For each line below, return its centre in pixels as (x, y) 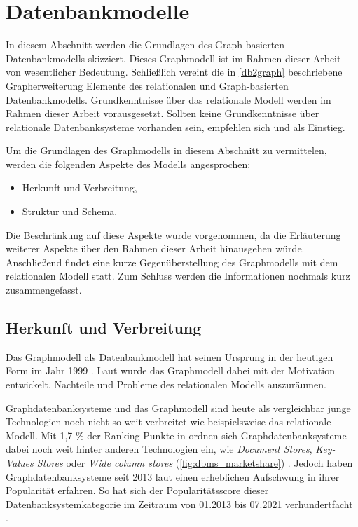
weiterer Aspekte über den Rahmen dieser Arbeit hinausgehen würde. (155, 248)
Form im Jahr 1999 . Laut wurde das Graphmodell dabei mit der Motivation (171, 370)
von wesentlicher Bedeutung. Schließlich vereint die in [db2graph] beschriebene (174, 72)
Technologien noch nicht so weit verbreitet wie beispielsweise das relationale (168, 422)
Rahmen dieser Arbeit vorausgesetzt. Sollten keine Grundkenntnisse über (163, 113)
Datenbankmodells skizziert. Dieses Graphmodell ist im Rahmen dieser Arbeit (173, 58)
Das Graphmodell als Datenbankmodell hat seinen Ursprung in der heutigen (170, 356)
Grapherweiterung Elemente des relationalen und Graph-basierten (147, 85)
